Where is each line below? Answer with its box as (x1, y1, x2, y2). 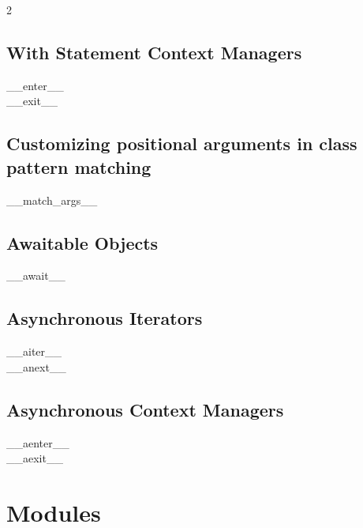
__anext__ (6, 358, 66, 375)
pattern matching (6, 154, 152, 179)
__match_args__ (6, 191, 98, 208)
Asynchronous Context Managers (6, 397, 284, 421)
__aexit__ (6, 450, 63, 466)
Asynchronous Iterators (6, 306, 203, 330)
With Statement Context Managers (6, 40, 302, 64)
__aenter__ (6, 434, 69, 451)
